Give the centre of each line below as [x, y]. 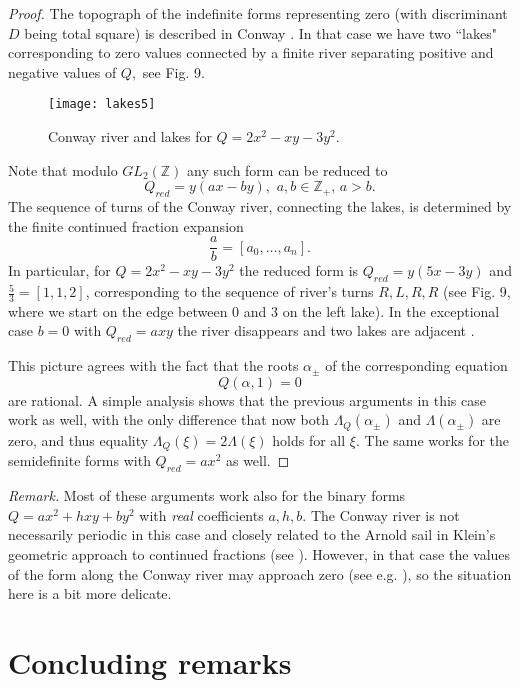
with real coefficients [201, 514]
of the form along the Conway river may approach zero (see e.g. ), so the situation [260, 573]
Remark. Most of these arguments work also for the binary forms [207, 495]
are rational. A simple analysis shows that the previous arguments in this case [247, 399]
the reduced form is [299, 270]
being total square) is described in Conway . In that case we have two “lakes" [260, 32]
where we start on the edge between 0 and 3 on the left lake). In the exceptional [254, 310]
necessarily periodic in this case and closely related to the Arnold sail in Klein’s [252, 534]
